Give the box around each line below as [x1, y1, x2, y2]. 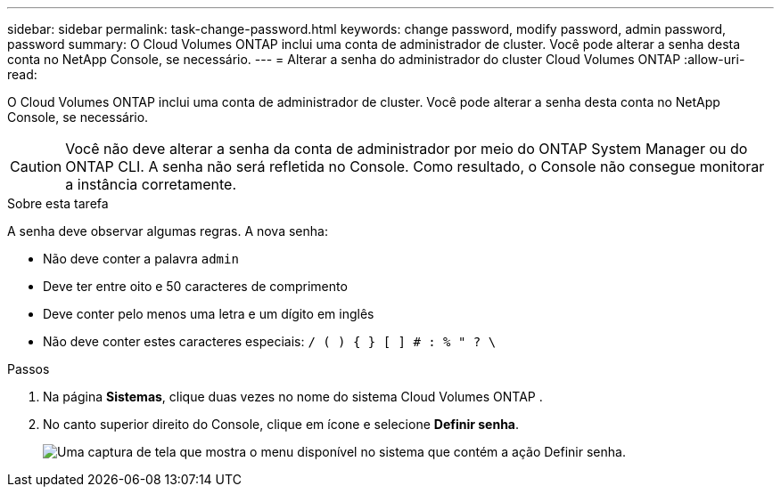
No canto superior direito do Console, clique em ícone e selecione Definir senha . [43, 417, 520, 432]
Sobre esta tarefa [7, 196, 109, 211]
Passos [7, 361, 50, 377]
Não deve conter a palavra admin [43, 251, 239, 266]
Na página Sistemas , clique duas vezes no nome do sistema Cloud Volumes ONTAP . [43, 389, 543, 404]
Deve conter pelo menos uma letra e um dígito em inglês [43, 306, 374, 321]
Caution [10, 158, 62, 175]
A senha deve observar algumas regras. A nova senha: [7, 223, 328, 239]
